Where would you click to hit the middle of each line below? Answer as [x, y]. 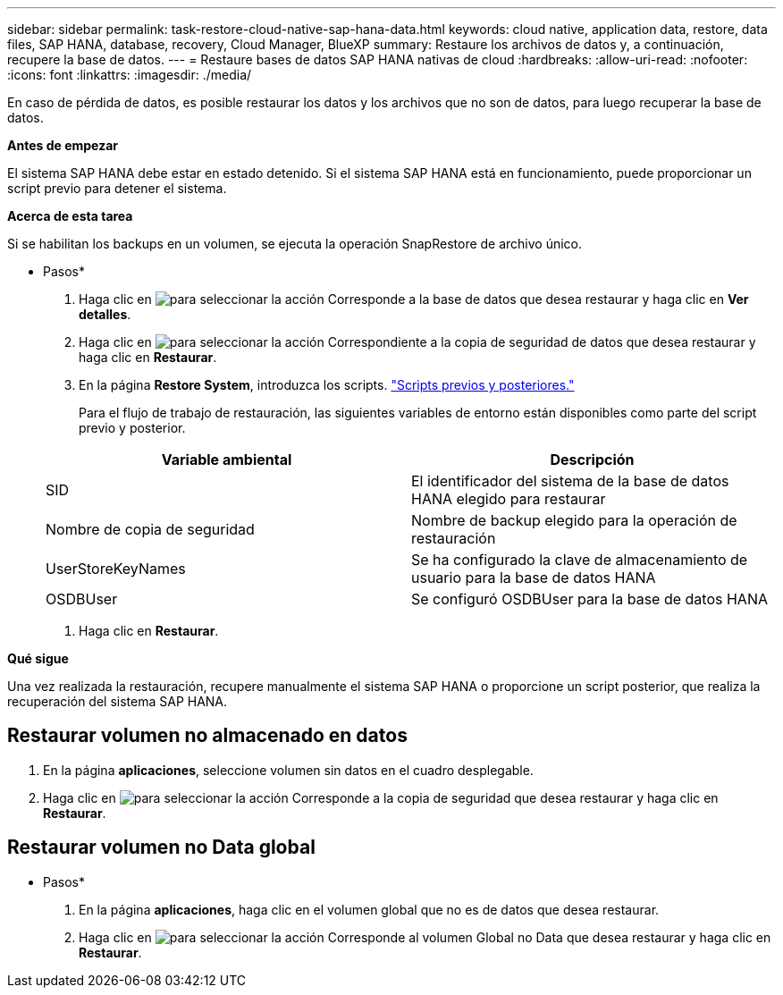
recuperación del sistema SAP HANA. [118, 701]
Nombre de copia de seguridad [150, 529]
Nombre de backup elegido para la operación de [574, 520]
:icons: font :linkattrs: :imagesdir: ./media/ [130, 75]
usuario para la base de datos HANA [534, 578]
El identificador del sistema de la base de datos [570, 481]
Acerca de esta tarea [70, 216]
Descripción [592, 460]
